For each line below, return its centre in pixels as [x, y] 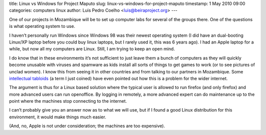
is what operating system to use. [42, 26]
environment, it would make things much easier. [58, 117]
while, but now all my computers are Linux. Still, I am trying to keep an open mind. [92, 49]
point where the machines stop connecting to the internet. [68, 101]
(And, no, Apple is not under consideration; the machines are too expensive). [87, 126]
